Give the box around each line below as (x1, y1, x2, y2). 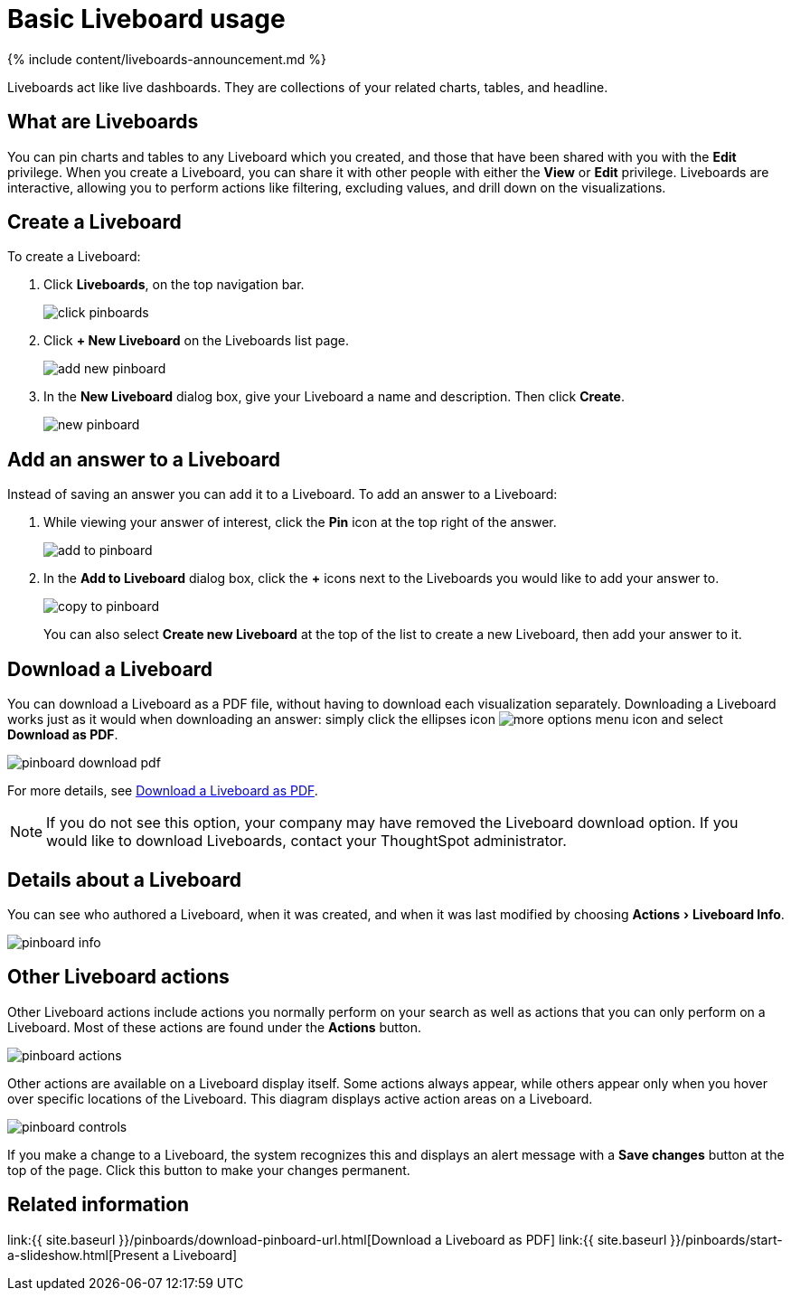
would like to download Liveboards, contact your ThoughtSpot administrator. (46, 832, 567, 851)
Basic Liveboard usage (7, 4, 286, 34)
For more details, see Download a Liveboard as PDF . (7, 783, 318, 799)
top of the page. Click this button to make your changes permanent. (7, 1162, 410, 1178)
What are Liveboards (7, 110, 199, 134)
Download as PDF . (7, 727, 118, 743)
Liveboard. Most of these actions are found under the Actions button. (7, 1019, 422, 1035)
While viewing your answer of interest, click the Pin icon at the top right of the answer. (43, 514, 557, 531)
